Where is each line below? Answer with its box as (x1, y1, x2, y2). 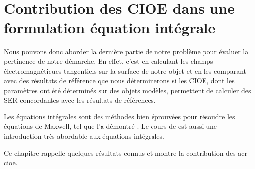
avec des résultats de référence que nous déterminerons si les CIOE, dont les (4, 75, 235, 86)
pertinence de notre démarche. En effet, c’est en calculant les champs (4, 56, 213, 66)
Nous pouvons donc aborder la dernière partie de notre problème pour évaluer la (4, 46, 249, 56)
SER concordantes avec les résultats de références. (4, 95, 156, 105)
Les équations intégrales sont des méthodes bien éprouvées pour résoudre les (4, 111, 235, 121)
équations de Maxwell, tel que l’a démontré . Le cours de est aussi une (4, 121, 217, 131)
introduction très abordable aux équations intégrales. (4, 131, 164, 141)
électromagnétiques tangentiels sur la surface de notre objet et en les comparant (4, 65, 246, 76)
